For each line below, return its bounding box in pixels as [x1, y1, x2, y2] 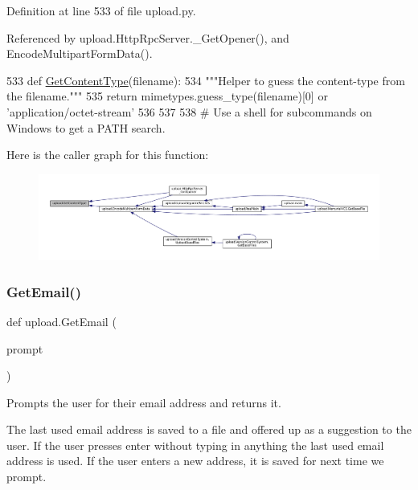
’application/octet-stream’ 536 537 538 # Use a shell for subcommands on [6, 103, 372, 120]
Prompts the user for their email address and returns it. [6, 394, 281, 410]
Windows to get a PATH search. [6, 119, 166, 136]
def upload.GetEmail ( [6, 312, 117, 329]
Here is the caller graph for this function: [6, 146, 209, 163]
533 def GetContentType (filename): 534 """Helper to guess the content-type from [6, 71, 405, 88]
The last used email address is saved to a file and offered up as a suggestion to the [6, 421, 412, 438]
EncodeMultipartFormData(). [6, 45, 153, 62]
